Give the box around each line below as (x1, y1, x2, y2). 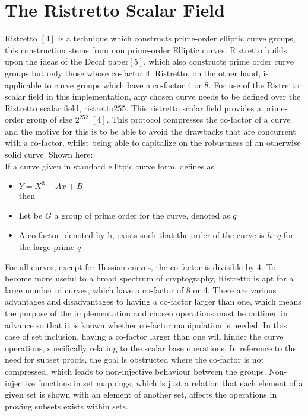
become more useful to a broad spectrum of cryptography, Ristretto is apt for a (5, 272, 294, 284)
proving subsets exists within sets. (5, 399, 128, 412)
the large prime (18, 241, 75, 253)
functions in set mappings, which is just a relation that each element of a (37, 376, 303, 389)
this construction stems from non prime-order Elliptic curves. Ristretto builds (5, 43, 287, 56)
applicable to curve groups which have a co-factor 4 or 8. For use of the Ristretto (5, 78, 300, 91)
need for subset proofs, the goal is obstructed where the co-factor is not (5, 353, 264, 366)
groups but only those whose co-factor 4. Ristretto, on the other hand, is (5, 66, 269, 79)
